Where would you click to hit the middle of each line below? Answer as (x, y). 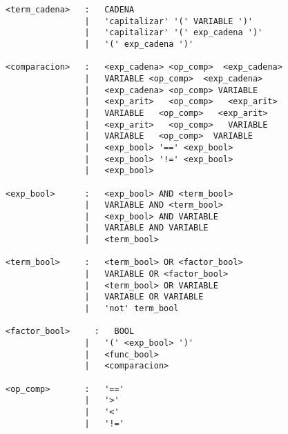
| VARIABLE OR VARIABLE (144, 297)
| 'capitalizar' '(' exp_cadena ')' (174, 33)
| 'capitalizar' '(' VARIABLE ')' (169, 21)
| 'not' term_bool (132, 309)
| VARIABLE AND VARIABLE (146, 228)
